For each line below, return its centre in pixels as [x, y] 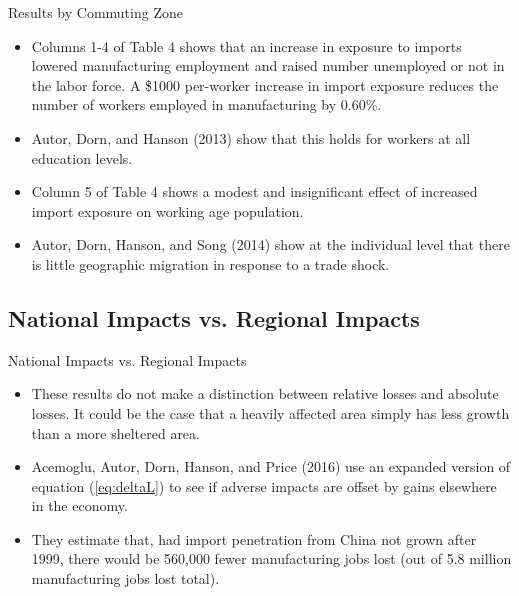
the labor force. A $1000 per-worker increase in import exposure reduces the [265, 84]
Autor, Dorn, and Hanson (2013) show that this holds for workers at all [251, 137]
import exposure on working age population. [167, 210]
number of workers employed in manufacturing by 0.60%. [206, 104]
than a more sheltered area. [115, 432]
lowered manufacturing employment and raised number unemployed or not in [268, 65]
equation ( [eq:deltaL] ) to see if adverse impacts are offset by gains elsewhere [264, 485]
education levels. [82, 157]
